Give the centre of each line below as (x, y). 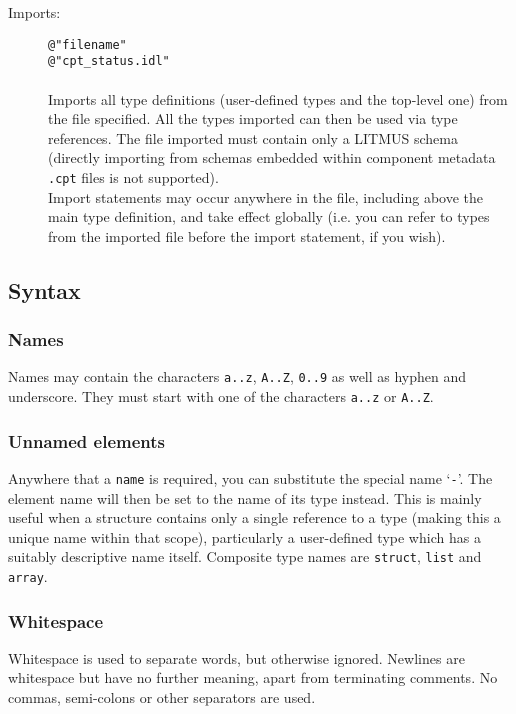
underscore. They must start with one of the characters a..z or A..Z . (221, 395)
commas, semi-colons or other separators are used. (162, 697)
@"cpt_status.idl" (109, 61)
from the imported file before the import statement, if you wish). (247, 235)
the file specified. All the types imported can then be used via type (253, 118)
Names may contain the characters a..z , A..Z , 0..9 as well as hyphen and (237, 376)
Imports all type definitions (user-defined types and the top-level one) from (278, 98)
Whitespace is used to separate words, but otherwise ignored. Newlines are (236, 657)
